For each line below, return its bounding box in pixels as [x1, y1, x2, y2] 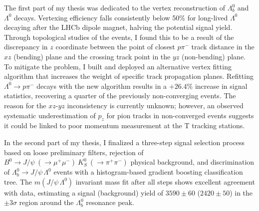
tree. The [4, 176, 32, 187]
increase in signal [195, 80, 248, 91]
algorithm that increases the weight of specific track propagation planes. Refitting [4, 71, 254, 81]
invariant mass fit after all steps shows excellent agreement [75, 176, 255, 187]
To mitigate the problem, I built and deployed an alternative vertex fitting [4, 61, 232, 71]
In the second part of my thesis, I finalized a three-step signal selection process [4, 137, 245, 147]
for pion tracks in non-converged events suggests [106, 110, 254, 120]
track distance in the [191, 41, 255, 52]
